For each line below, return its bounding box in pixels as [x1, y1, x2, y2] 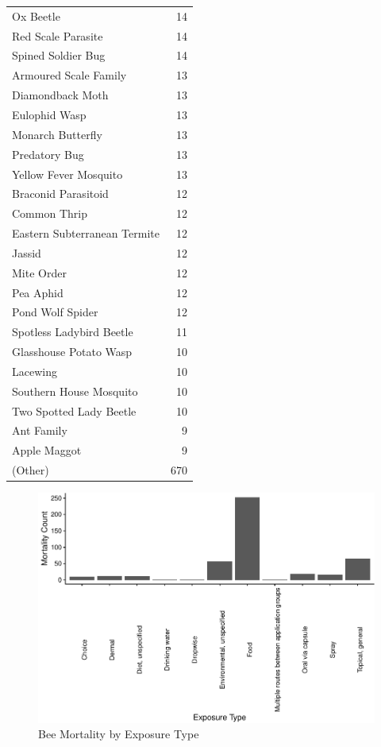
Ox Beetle [12, 7, 60, 24]
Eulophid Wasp [12, 106, 87, 122]
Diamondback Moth [12, 87, 109, 103]
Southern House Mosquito [12, 382, 138, 399]
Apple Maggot [12, 442, 82, 459]
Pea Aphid [12, 284, 63, 300]
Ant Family [12, 422, 67, 439]
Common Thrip [12, 205, 87, 222]
